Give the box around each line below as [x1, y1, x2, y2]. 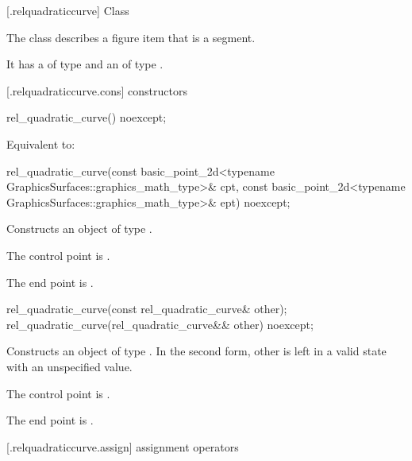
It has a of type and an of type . [6, 56, 164, 72]
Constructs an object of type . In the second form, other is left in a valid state [6, 343, 387, 359]
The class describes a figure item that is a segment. [6, 29, 256, 45]
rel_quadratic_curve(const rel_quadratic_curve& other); [6, 300, 287, 317]
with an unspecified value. [6, 358, 133, 374]
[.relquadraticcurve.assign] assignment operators [6, 438, 239, 455]
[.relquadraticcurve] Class [6, 2, 129, 18]
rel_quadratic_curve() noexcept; [6, 109, 167, 126]
